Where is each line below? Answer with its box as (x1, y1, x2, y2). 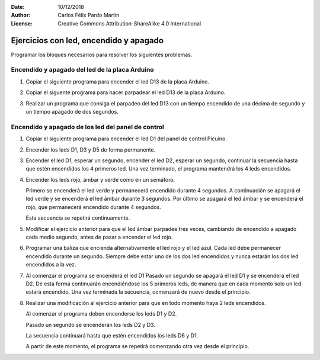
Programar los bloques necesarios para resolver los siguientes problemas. (11, 51, 193, 58)
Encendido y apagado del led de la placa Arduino (11, 66, 154, 74)
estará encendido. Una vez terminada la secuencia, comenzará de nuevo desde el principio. (25, 288, 251, 295)
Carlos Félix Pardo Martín (57, 12, 120, 19)
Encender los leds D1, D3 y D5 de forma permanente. (25, 146, 156, 153)
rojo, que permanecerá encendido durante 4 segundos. (25, 203, 161, 210)
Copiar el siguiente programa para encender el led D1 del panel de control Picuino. (25, 135, 228, 142)
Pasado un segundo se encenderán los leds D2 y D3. (25, 321, 155, 328)
